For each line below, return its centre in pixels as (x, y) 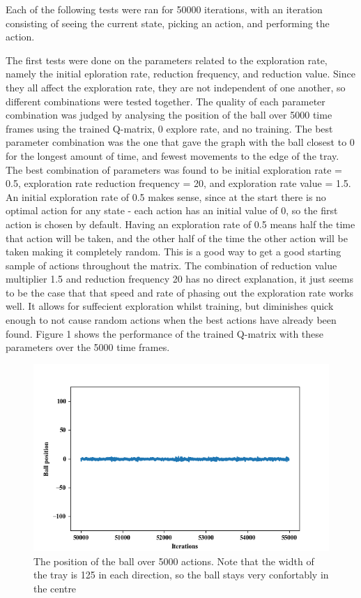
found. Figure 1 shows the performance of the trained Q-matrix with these (165, 333)
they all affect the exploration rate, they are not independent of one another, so (176, 87)
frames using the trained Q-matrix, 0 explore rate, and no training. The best (169, 128)
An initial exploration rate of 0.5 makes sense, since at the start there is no (166, 196)
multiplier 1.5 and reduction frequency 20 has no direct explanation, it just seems (180, 279)
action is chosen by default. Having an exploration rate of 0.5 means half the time (180, 224)
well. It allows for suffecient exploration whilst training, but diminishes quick (170, 306)
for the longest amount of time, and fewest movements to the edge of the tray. (172, 155)
